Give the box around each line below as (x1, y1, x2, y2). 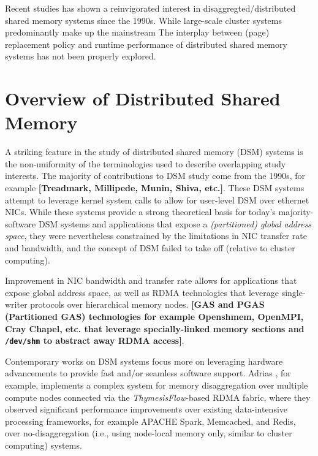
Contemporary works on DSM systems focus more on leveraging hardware (5, 354, 283, 367)
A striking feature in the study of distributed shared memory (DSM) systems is (5, 145, 303, 158)
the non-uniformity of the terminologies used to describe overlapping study (5, 157, 286, 170)
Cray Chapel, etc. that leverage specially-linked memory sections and (5, 322, 305, 335)
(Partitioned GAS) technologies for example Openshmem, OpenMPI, (5, 310, 304, 322)
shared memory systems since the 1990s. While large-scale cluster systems (5, 13, 282, 26)
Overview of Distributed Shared (5, 86, 281, 111)
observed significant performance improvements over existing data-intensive (5, 403, 288, 416)
